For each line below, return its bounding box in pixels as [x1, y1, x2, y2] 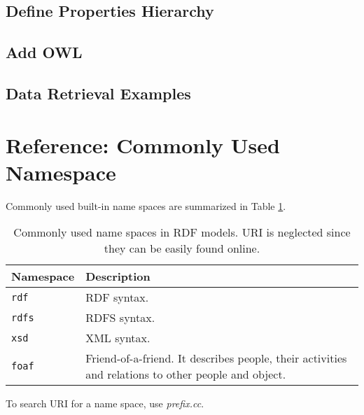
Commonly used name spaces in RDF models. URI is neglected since [13, 224, 351, 241]
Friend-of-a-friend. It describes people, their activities [85, 350, 347, 367]
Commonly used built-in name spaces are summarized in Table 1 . [6, 198, 286, 213]
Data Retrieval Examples [6, 82, 191, 104]
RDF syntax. [85, 289, 149, 306]
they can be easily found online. [104, 240, 260, 257]
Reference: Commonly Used [6, 130, 280, 159]
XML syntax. [85, 330, 150, 346]
